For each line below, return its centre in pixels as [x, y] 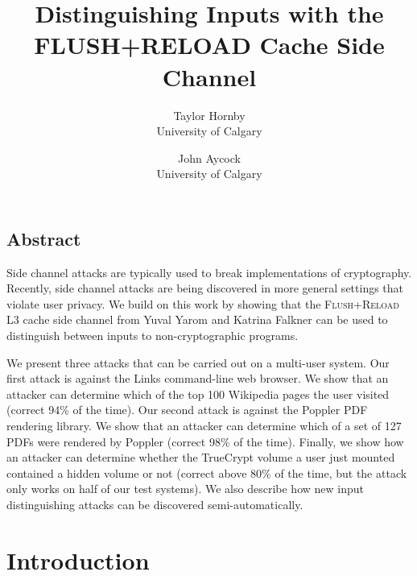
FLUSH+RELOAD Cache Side [209, 45]
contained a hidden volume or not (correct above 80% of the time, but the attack [207, 472]
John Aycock [209, 157]
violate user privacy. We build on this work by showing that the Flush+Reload [203, 303]
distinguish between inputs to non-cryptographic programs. [153, 336]
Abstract [44, 238]
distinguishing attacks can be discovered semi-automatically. [155, 504]
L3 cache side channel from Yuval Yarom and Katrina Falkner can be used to [197, 319]
